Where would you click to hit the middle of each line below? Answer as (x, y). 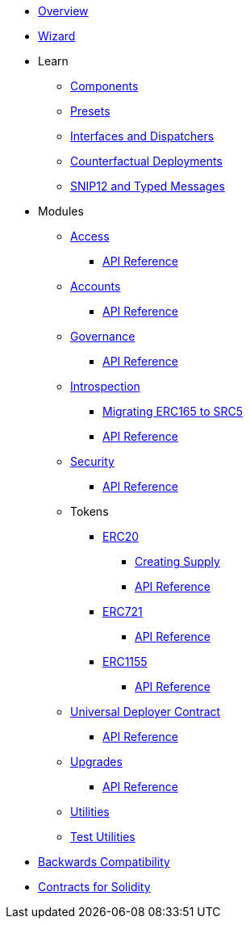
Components (104, 86)
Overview (63, 11)
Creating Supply (177, 561)
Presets (90, 111)
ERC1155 (125, 661)
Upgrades (96, 762)
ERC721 (123, 611)
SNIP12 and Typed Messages (148, 186)
